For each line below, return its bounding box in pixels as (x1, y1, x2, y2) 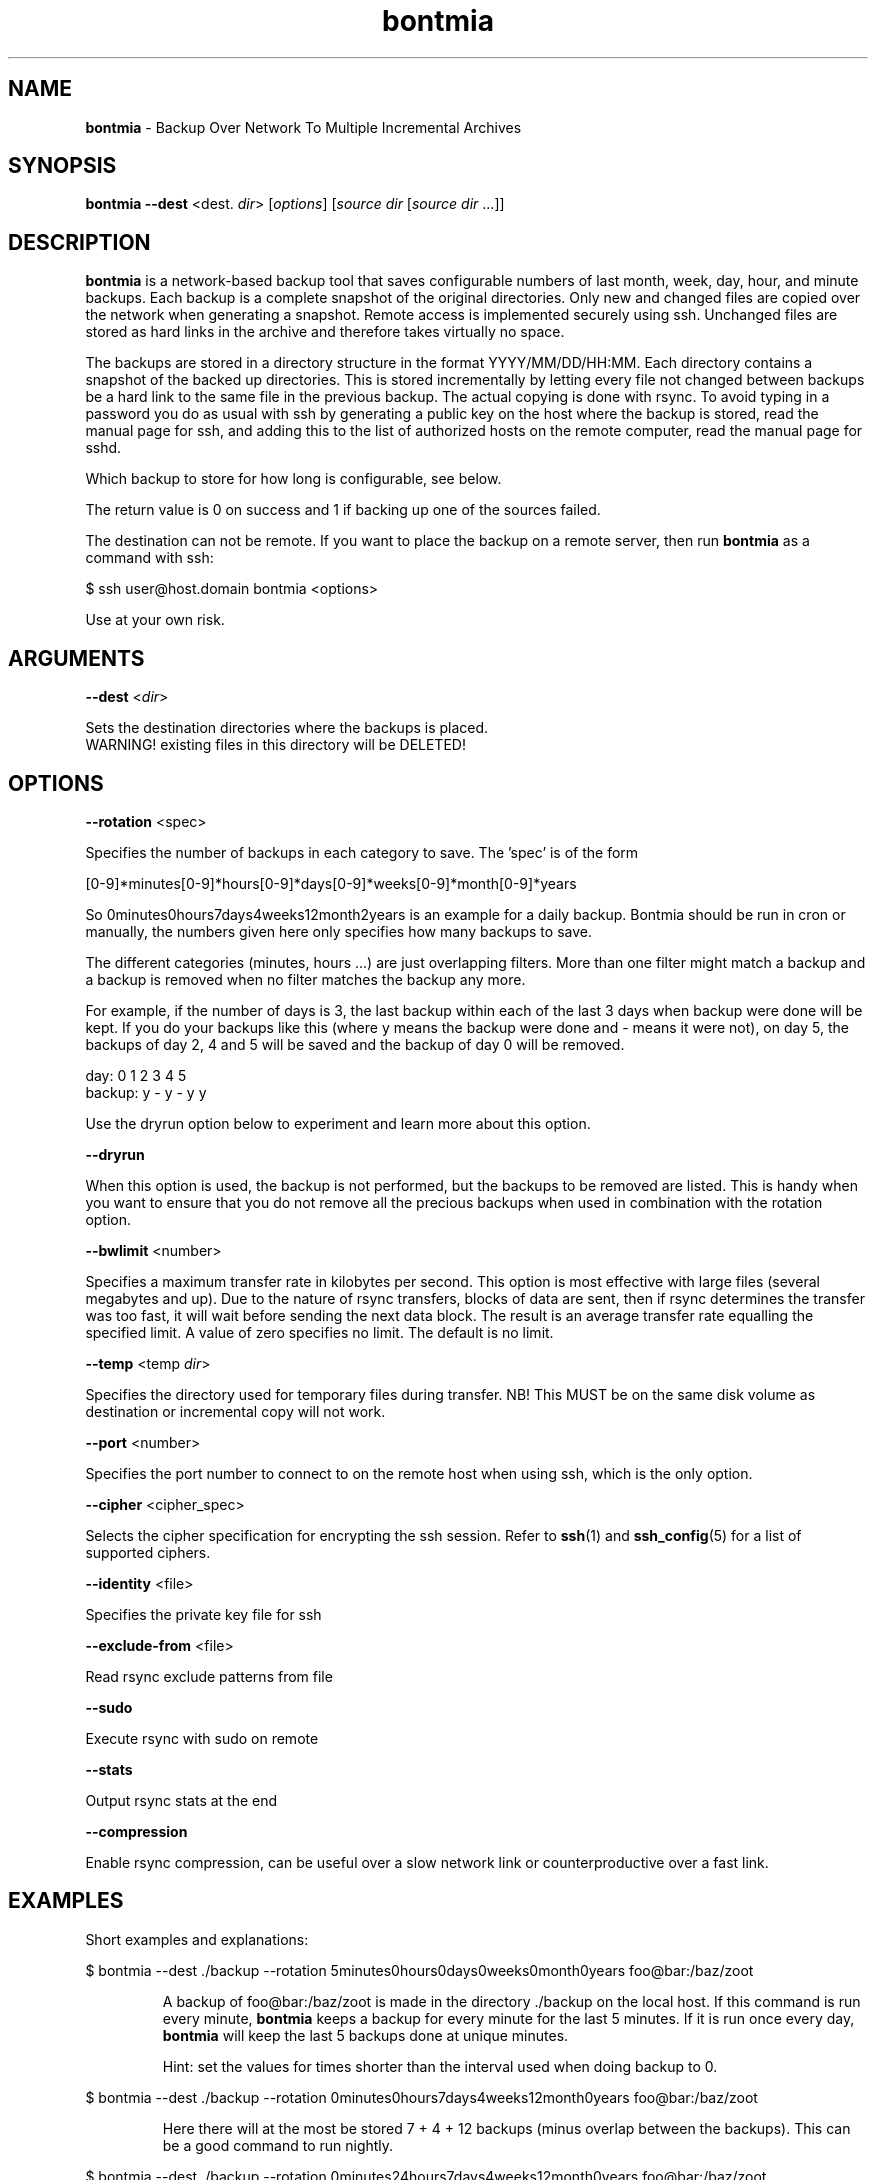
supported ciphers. (85, 1543, 211, 1561)
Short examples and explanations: (85, 1930, 309, 1948)
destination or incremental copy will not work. (85, 1402, 386, 1420)
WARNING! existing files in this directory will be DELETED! (85, 736, 466, 754)
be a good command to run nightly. (162, 2136, 394, 2154)
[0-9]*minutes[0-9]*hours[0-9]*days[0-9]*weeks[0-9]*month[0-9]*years (85, 874, 577, 892)
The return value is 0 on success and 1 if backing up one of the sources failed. (85, 501, 601, 519)
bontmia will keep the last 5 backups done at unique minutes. (162, 2026, 569, 2044)
